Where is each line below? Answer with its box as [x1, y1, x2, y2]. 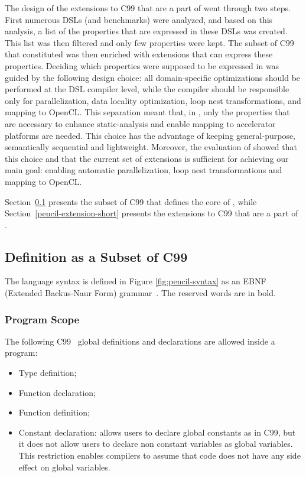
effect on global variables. [18, 460, 110, 473]
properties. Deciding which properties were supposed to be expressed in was [5, 59, 279, 72]
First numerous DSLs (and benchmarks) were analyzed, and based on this [5, 13, 273, 25]
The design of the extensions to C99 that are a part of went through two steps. [5, 2, 291, 14]
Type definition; [18, 366, 77, 379]
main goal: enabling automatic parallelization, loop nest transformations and [5, 164, 282, 176]
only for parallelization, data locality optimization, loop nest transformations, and [5, 94, 301, 106]
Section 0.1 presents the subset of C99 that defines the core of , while [5, 195, 257, 207]
